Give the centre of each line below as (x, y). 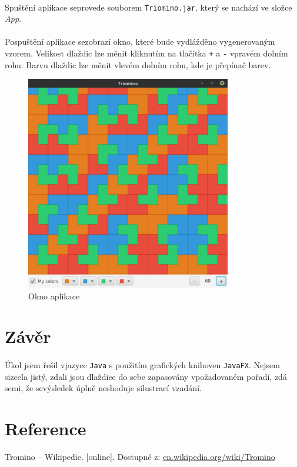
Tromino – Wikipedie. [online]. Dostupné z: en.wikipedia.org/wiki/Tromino (140, 457)
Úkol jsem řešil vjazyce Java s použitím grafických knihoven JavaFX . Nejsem (142, 365)
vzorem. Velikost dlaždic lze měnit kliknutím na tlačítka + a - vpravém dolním (146, 53)
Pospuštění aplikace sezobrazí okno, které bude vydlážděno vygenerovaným (140, 41)
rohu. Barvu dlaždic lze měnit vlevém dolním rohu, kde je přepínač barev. (138, 64)
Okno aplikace (54, 296)
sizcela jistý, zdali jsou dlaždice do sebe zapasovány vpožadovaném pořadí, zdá (146, 376)
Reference (46, 428)
